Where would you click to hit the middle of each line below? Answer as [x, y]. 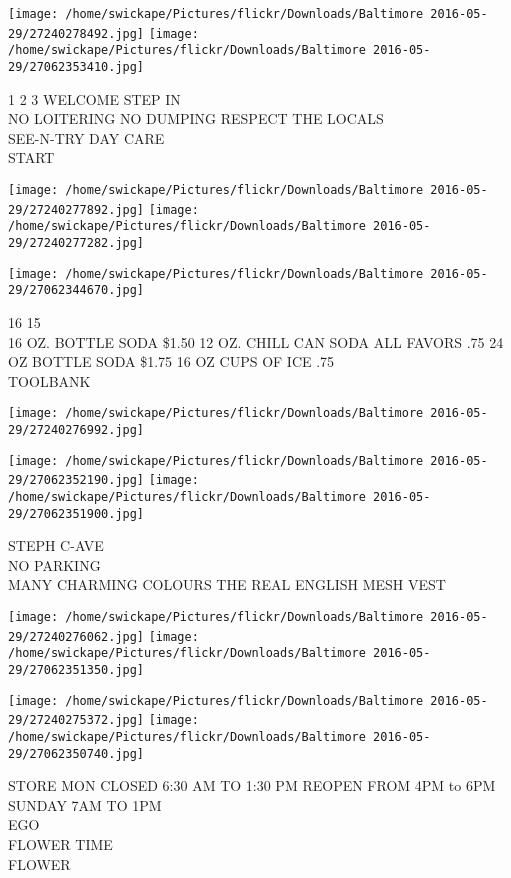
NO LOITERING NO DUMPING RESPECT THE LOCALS [196, 118]
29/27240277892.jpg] [76, 209]
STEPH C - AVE [56, 545]
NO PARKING [54, 564]
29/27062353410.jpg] [76, 66]
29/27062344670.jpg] [76, 290]
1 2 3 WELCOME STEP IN [94, 98]
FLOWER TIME [60, 844]
